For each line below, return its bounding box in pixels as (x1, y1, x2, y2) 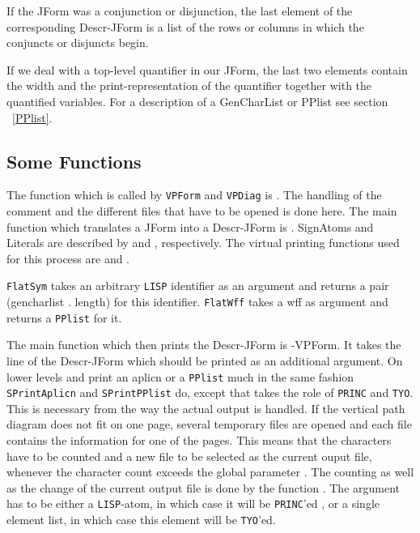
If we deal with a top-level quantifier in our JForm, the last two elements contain (6, 61, 408, 78)
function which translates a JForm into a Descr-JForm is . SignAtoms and (6, 218, 374, 235)
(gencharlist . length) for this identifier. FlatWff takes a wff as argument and (6, 293, 388, 310)
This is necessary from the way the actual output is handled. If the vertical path (6, 399, 405, 416)
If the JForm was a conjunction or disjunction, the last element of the (6, 2, 353, 19)
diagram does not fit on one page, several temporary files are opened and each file (6, 416, 412, 433)
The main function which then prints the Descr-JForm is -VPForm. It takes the (6, 336, 401, 353)
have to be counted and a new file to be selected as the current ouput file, (6, 447, 372, 464)
